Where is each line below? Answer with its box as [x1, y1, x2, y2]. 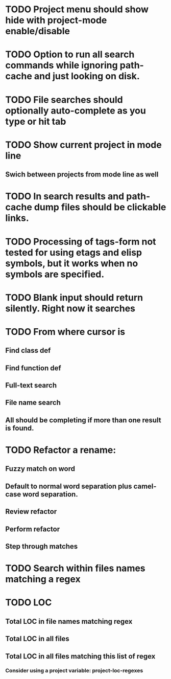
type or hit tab [5, 116, 66, 127]
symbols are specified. [5, 268, 105, 280]
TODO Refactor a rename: [5, 444, 116, 456]
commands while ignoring [5, 60, 118, 71]
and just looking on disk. [34, 71, 140, 82]
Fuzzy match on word [5, 464, 76, 473]
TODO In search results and [5, 191, 125, 202]
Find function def [5, 364, 61, 372]
